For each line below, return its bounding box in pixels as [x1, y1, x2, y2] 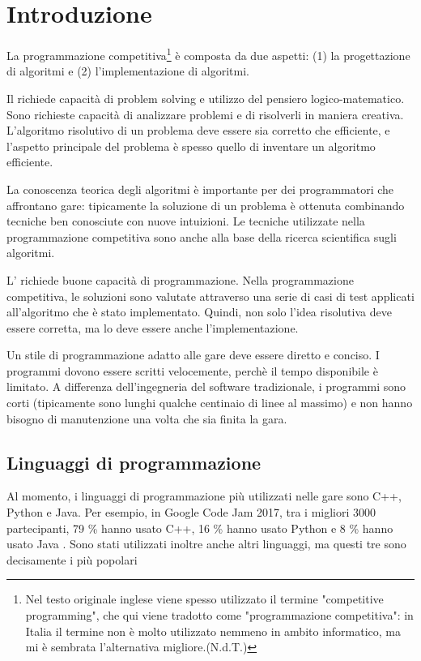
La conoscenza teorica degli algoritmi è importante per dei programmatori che [6, 180, 394, 197]
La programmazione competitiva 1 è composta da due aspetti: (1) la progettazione [6, 45, 410, 63]
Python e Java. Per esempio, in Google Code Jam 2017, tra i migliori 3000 [6, 504, 376, 521]
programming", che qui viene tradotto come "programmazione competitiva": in [25, 607, 414, 624]
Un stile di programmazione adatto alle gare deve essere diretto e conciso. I [6, 346, 380, 363]
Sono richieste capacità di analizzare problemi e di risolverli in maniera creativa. [6, 105, 404, 122]
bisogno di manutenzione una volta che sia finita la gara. [6, 410, 287, 427]
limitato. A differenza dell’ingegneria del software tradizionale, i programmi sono [6, 378, 406, 395]
